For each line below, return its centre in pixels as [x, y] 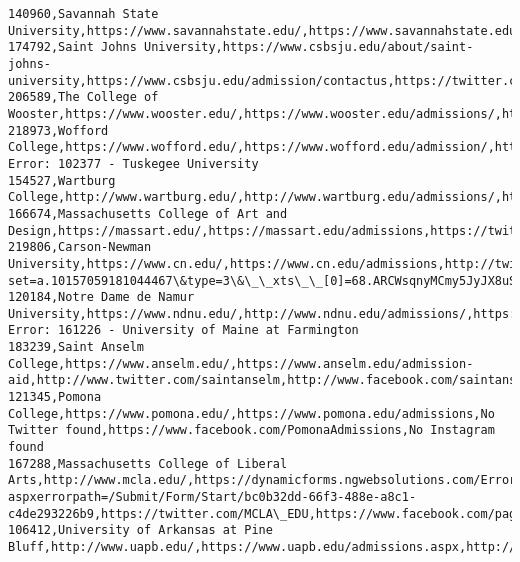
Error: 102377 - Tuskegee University [133, 163]
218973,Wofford [58, 130]
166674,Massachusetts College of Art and [148, 213]
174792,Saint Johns [72, 47]
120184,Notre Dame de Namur [101, 297]
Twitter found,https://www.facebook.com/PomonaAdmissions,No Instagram [251, 430]
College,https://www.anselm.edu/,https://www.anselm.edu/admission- [241, 363]
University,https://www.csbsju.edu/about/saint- [309, 47]
